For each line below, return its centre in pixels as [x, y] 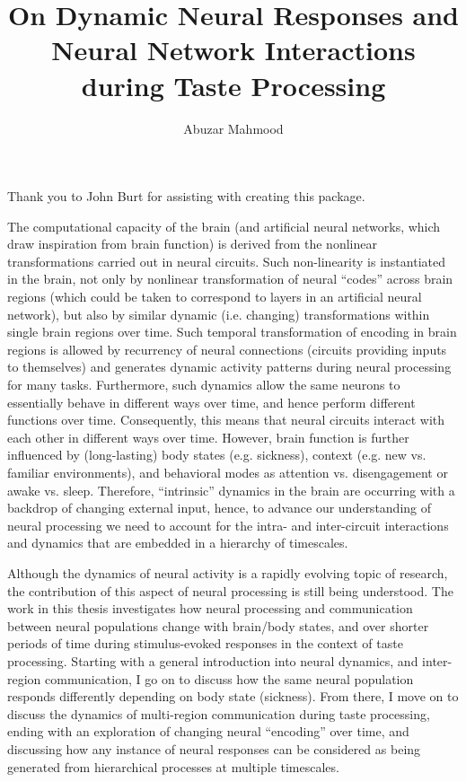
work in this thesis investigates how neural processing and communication [210, 608]
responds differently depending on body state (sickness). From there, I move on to [233, 696]
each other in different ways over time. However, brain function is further [208, 437]
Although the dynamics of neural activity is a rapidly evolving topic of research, [228, 572]
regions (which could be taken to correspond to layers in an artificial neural [215, 297]
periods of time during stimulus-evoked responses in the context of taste [205, 643]
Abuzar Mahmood [233, 128]
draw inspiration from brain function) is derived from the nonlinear [192, 244]
